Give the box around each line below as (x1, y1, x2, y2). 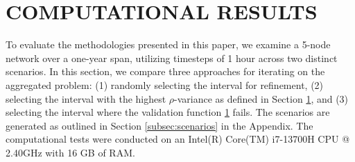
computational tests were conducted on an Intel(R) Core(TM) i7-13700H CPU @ (6, 132, 350, 146)
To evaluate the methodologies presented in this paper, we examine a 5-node (6, 37, 331, 52)
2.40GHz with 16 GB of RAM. (6, 145, 135, 159)
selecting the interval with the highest (6, 91, 166, 105)
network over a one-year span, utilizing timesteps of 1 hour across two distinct (6, 50, 338, 65)
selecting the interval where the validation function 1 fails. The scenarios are (6, 105, 330, 119)
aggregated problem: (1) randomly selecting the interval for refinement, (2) (6, 77, 324, 92)
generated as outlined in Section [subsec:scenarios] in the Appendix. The (6, 118, 313, 132)
